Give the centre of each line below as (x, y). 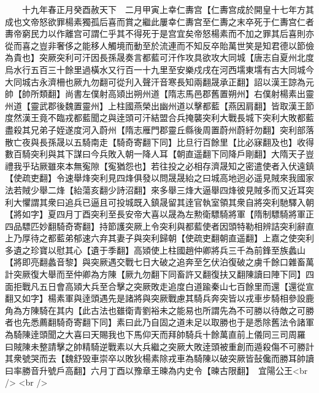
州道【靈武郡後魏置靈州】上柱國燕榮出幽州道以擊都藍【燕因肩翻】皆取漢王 (155, 105)
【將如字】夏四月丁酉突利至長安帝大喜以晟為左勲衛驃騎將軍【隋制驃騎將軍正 (159, 214)
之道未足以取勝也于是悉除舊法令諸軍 (241, 322)
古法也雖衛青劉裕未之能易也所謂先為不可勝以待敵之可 (198, 310)
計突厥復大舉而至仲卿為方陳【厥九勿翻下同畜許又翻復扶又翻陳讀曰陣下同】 (155, 274)
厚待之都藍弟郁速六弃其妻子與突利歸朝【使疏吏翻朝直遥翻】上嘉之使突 (163, 238)
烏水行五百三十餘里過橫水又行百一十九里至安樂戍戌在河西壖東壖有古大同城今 (159, 69)
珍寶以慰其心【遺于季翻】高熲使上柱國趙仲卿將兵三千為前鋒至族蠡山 (168, 250)
